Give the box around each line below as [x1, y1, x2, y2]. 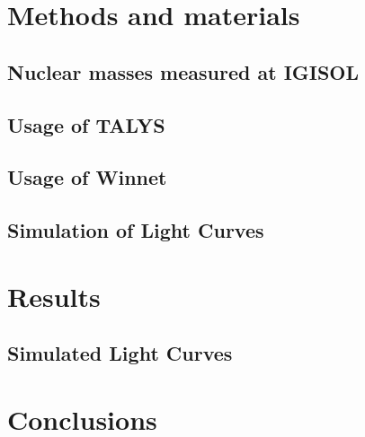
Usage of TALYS [7, 110, 165, 138]
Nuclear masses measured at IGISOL [7, 57, 360, 85]
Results [7, 277, 101, 314]
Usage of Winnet [7, 163, 167, 191]
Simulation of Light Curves [7, 216, 264, 244]
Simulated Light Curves [7, 339, 233, 367]
